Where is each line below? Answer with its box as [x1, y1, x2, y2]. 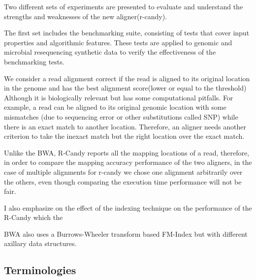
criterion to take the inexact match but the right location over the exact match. [4, 131, 245, 141]
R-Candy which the [4, 212, 63, 222]
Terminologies [4, 262, 76, 278]
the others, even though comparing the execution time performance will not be [4, 176, 242, 187]
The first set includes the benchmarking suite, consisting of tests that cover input [4, 28, 250, 38]
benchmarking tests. [4, 56, 64, 66]
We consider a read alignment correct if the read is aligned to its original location [4, 73, 250, 83]
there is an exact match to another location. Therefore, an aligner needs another [4, 121, 246, 131]
